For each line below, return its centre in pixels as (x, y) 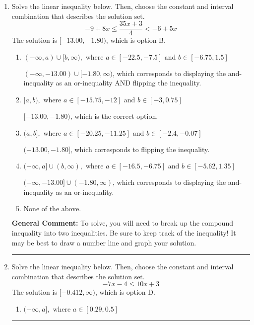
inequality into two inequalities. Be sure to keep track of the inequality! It (124, 233)
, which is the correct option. (114, 116)
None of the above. (52, 209)
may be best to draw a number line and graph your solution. (104, 242)
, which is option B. (136, 40)
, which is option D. (125, 292)
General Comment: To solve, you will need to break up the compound (122, 223)
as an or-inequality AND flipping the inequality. (128, 83)
